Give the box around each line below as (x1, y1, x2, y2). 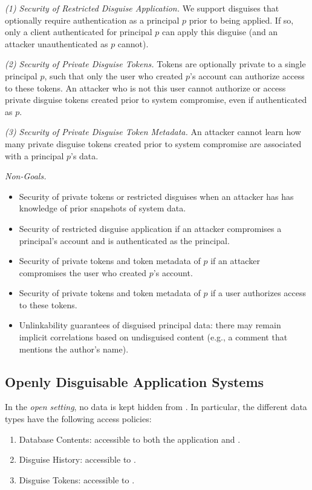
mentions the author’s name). (19, 342, 129, 355)
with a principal (5, 149, 64, 162)
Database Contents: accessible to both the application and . (19, 432, 241, 445)
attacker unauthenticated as (5, 37, 108, 50)
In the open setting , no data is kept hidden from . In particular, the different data (5, 400, 307, 413)
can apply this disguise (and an (161, 25, 278, 38)
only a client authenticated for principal (5, 25, 152, 38)
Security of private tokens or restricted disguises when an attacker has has (19, 190, 294, 202)
